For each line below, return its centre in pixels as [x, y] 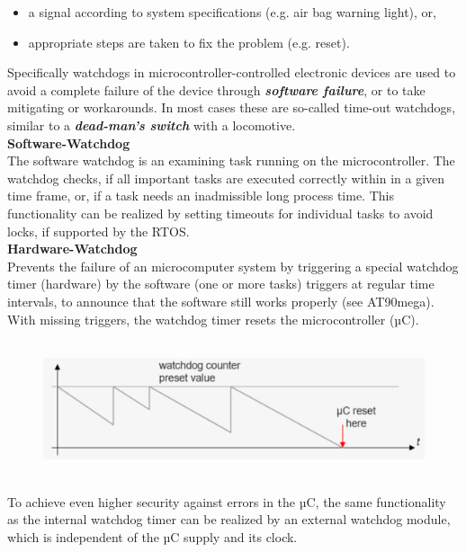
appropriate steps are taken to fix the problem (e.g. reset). [189, 42]
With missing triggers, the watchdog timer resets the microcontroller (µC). [213, 319]
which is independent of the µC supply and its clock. [152, 537]
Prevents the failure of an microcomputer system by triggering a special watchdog [233, 266]
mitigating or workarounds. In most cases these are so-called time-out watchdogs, [232, 107]
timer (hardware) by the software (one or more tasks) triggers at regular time [221, 284]
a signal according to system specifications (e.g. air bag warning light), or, [233, 12]
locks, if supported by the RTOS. [99, 231]
